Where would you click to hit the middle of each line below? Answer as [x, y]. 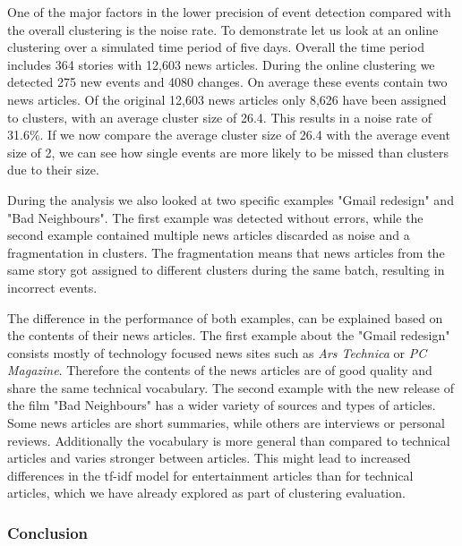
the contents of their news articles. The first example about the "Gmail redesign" [229, 335]
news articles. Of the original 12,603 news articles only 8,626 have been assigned [227, 99]
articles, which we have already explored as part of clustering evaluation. [206, 493]
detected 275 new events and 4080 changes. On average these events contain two [227, 82]
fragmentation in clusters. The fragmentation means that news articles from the [226, 252]
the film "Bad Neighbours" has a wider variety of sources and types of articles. [222, 405]
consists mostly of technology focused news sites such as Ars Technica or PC [217, 352]
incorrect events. [52, 287]
